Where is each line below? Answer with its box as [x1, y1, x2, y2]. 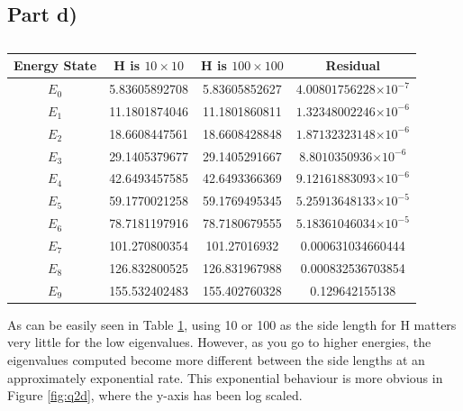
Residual [325, 56, 381, 75]
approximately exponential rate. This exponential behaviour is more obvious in [7, 368, 443, 387]
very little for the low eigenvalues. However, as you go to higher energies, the [7, 333, 431, 352]
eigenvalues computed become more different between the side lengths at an [7, 350, 425, 369]
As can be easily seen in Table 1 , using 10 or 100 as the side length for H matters [7, 315, 457, 333]
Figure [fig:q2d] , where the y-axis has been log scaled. [7, 386, 303, 405]
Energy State [14, 56, 97, 75]
